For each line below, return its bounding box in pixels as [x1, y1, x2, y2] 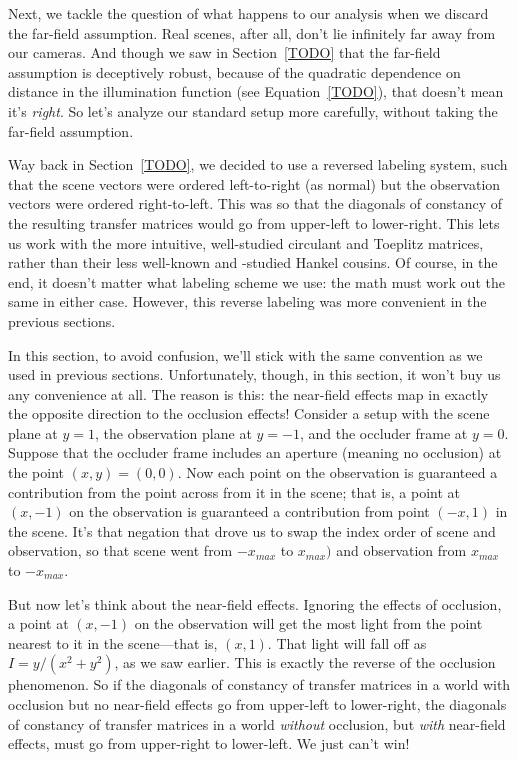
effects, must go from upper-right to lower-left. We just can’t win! [8, 733, 410, 754]
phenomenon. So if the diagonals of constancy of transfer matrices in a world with [8, 674, 511, 695]
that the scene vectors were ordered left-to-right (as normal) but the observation [8, 173, 501, 194]
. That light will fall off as [267, 632, 427, 653]
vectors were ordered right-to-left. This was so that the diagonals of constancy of [8, 193, 503, 214]
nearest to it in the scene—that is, [8, 632, 218, 653]
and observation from [336, 540, 467, 561]
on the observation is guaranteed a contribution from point [69, 501, 430, 522]
